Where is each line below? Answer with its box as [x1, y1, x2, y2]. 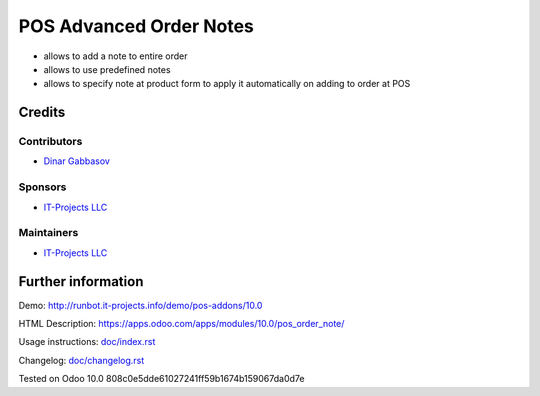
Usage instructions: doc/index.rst [18, 336, 156, 348]
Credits [18, 104, 66, 121]
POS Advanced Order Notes [18, 15, 255, 37]
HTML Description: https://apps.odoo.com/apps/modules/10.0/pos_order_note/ [18, 318, 345, 330]
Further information [18, 273, 144, 290]
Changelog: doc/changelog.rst [18, 354, 145, 366]
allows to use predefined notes [43, 63, 171, 75]
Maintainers [18, 226, 79, 240]
